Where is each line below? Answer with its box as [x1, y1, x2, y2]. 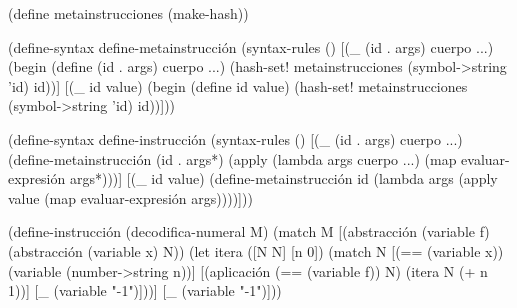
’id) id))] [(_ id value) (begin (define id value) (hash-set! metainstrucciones [8, 75, 468, 96]
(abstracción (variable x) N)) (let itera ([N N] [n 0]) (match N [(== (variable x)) [8, 240, 504, 261]
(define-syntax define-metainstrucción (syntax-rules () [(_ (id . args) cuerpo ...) [8, 36, 494, 57]
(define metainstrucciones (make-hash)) [8, 3, 249, 23]
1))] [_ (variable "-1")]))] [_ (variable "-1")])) [8, 280, 282, 301]
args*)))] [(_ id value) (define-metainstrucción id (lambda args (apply [69, 168, 498, 189]
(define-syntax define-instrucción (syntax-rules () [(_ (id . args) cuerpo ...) [8, 128, 463, 149]
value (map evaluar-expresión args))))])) [8, 187, 253, 208]
